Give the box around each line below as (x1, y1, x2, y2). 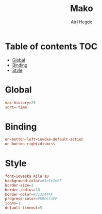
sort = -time (5, 105, 27, 109)
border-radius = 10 (5, 187, 40, 192)
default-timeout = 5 (5, 205, 42, 211)
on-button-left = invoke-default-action (5, 137, 84, 142)
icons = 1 (5, 201, 21, 206)
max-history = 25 (5, 100, 36, 105)
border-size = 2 (5, 183, 34, 188)
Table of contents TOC (5, 41, 98, 52)
